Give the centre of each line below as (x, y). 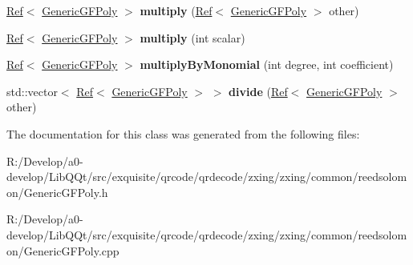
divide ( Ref (258, 91)
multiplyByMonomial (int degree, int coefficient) (267, 64)
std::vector (32, 91)
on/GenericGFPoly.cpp (63, 250)
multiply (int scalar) (192, 37)
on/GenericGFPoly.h (57, 192)
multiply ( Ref (176, 10)
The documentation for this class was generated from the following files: (183, 133)
